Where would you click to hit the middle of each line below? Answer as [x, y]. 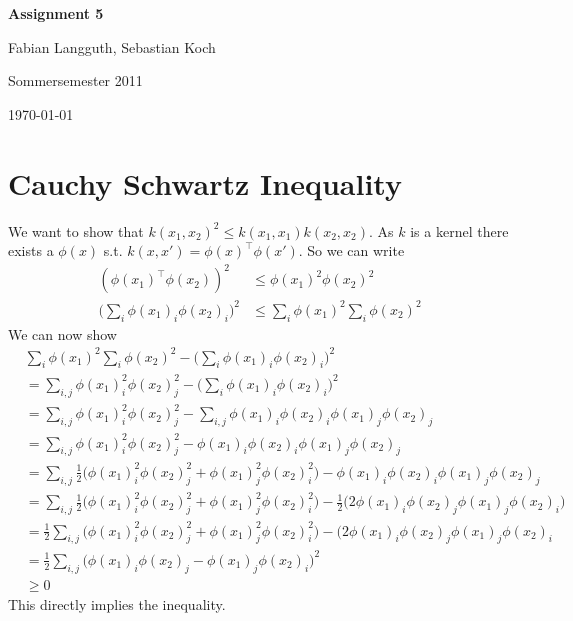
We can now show [62, 333]
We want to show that [76, 230]
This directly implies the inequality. [117, 603]
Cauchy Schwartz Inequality [205, 182]
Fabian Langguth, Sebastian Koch [112, 46]
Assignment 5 [56, 13]
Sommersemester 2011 [75, 80]
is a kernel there [459, 230]
